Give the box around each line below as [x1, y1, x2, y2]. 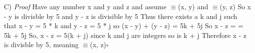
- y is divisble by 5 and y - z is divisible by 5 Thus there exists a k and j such [4, 11, 237, 21]
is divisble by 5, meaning [4, 39, 79, 50]
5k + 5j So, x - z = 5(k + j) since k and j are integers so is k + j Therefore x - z [4, 30, 247, 40]
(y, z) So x [220, 1, 251, 11]
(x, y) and [178, 1, 209, 11]
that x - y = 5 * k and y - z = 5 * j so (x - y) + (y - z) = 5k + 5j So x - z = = [4, 20, 244, 31]
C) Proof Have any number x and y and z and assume [4, 1, 167, 11]
